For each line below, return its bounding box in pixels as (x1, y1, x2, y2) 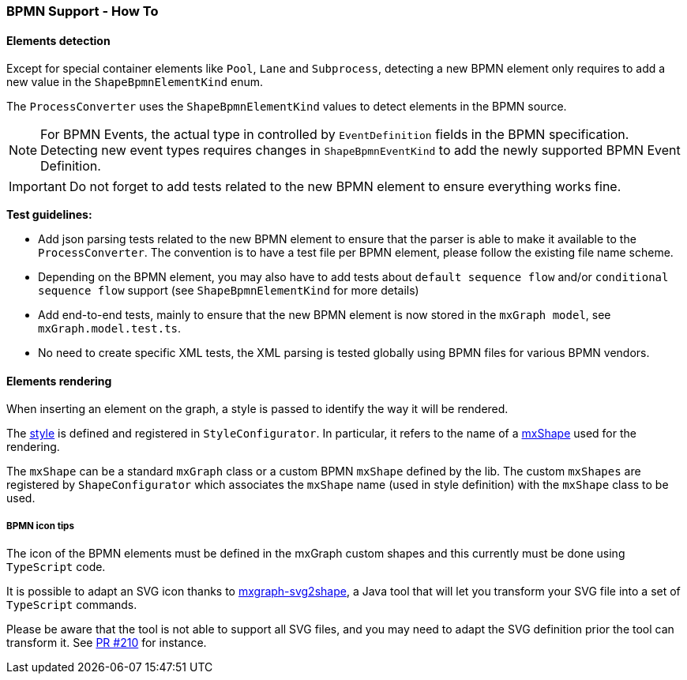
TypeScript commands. (6, 598, 137, 612)
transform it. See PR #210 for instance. (6, 636, 207, 650)
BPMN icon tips (6, 520, 74, 532)
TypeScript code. (6, 560, 106, 574)
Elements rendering (6, 374, 112, 388)
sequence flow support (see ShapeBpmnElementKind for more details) (38, 284, 419, 298)
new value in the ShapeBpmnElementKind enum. (6, 75, 264, 89)
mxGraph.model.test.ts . (38, 321, 182, 336)
